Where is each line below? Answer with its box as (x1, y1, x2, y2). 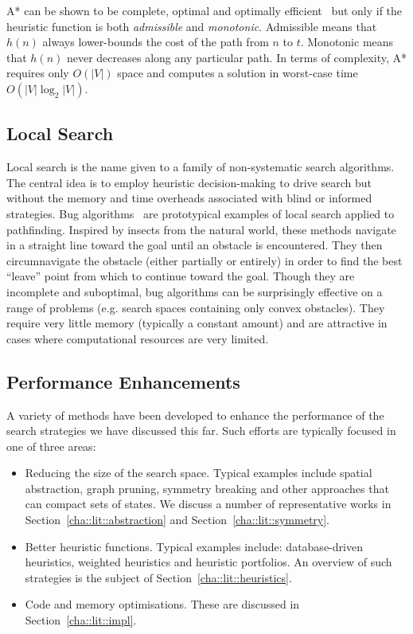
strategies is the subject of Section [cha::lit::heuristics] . (25, 569, 292, 585)
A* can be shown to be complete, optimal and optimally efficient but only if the (6, 2, 403, 18)
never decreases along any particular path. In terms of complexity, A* (66, 49, 407, 65)
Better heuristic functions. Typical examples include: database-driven (25, 538, 363, 554)
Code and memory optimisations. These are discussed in (25, 596, 300, 612)
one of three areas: (6, 437, 96, 454)
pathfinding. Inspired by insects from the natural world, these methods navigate (6, 221, 396, 237)
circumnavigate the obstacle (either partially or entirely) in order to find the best (6, 252, 403, 268)
